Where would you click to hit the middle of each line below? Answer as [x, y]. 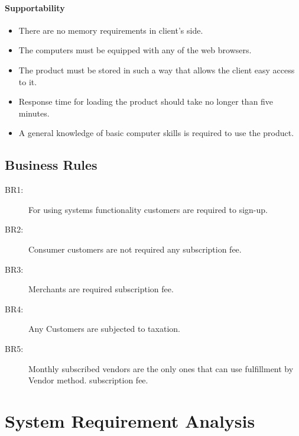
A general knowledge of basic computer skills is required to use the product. [156, 133]
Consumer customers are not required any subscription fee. [135, 249]
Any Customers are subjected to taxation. [104, 329]
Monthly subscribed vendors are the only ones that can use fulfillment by [161, 368]
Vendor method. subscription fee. [88, 380]
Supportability [35, 7]
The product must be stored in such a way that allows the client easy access [157, 70]
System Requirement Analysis [130, 420]
